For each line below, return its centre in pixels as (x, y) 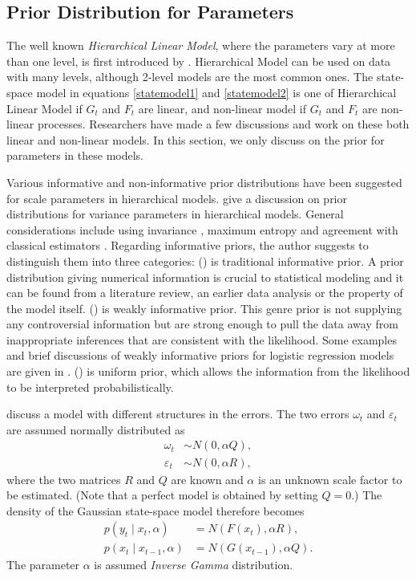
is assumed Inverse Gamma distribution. (194, 565)
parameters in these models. (75, 155)
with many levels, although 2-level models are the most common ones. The (190, 77)
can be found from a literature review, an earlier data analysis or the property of (205, 293)
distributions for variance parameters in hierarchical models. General (175, 214)
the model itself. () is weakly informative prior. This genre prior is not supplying (204, 308)
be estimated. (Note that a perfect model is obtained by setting (162, 495)
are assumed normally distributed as (96, 429)
